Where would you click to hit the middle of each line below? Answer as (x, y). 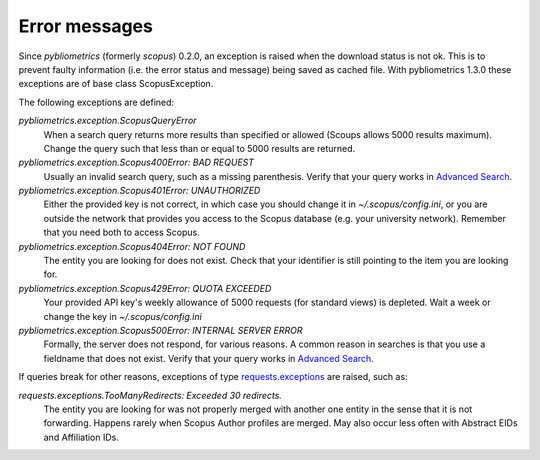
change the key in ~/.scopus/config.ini (122, 316)
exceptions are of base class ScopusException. (116, 84)
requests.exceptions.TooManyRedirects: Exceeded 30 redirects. (150, 395)
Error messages (86, 26)
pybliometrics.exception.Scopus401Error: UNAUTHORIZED (139, 191)
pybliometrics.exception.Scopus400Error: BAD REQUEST (136, 162)
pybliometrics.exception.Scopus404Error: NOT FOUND (132, 246)
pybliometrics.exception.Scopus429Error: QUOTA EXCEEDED (145, 288)
